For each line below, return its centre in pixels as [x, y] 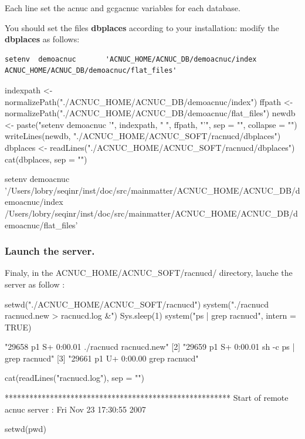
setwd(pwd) [26, 429]
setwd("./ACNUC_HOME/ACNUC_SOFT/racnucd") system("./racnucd [137, 304]
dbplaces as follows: [42, 39]
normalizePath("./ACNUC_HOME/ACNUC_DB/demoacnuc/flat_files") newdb [150, 113]
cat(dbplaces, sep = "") [46, 159]
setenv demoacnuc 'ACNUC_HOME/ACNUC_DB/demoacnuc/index [131, 59]
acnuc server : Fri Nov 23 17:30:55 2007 [75, 409]
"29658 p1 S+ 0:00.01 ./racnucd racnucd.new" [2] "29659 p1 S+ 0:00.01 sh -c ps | [150, 347]
